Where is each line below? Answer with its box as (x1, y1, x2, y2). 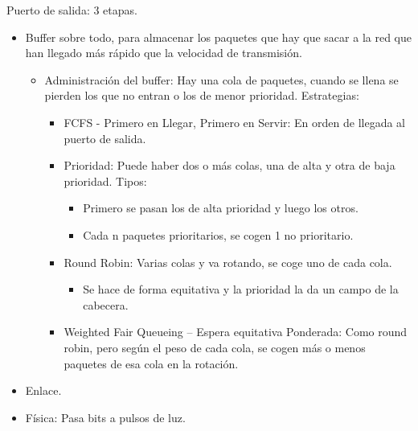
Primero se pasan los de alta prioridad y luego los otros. (83, 199, 359, 216)
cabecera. (83, 296, 129, 313)
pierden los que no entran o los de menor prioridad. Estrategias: (44, 87, 359, 104)
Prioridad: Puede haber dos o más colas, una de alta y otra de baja (64, 157, 395, 174)
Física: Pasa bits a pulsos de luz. (25, 408, 186, 425)
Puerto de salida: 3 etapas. (6, 2, 137, 18)
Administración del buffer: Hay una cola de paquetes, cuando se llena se (44, 71, 399, 88)
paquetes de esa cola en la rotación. (64, 355, 239, 371)
